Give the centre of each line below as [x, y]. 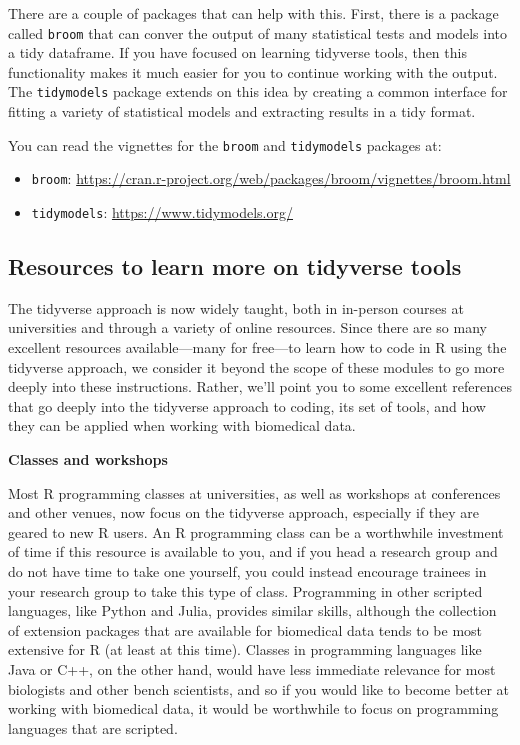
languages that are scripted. [93, 727]
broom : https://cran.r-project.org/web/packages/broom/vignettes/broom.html [271, 178]
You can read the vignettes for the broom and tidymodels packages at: [225, 144]
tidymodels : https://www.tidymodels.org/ [162, 212]
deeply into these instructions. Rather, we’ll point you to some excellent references [260, 386]
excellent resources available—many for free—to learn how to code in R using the [257, 347]
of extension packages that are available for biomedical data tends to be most [245, 629]
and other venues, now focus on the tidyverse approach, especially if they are [244, 512]
